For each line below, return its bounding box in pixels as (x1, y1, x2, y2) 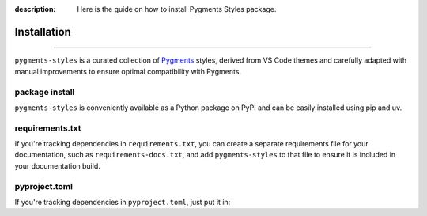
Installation (14, 25, 71, 39)
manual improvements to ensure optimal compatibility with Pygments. (14, 66, 241, 76)
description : (14, 5, 56, 13)
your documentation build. (14, 161, 100, 170)
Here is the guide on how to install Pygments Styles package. (77, 5, 277, 13)
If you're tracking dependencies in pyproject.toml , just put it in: (14, 198, 231, 207)
